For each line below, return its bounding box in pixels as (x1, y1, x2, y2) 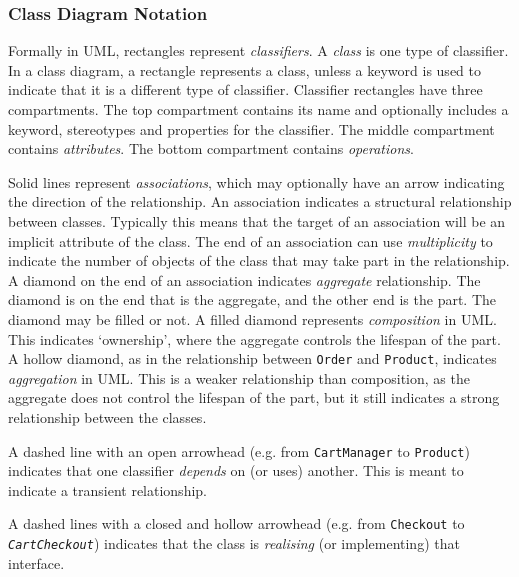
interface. (8, 552, 65, 573)
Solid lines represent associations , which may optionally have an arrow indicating (8, 171, 505, 192)
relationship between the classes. (8, 406, 207, 427)
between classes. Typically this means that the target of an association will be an (8, 210, 506, 231)
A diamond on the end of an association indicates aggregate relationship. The (8, 269, 481, 290)
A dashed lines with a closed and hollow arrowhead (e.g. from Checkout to (8, 513, 465, 534)
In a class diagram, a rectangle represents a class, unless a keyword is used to (8, 59, 481, 80)
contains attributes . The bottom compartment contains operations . (8, 138, 414, 159)
